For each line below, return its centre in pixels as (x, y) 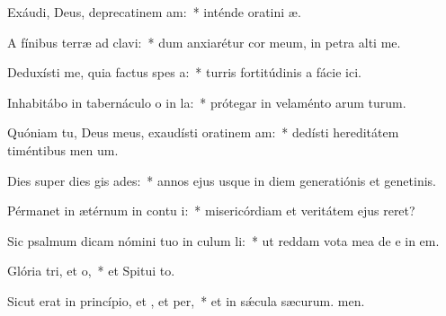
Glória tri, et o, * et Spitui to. (91, 271)
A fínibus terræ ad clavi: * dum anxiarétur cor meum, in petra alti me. (204, 42)
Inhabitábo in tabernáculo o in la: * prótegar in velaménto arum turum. (207, 102)
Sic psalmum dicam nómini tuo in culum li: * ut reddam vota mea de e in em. (223, 240)
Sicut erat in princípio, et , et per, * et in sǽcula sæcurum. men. (186, 300)
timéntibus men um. (63, 149)
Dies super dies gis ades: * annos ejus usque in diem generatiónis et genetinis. (222, 180)
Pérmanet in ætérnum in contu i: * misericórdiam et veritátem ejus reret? (211, 211)
